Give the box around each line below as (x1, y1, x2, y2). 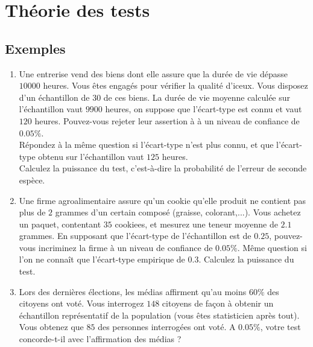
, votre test (260, 320, 301, 333)
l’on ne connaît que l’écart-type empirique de (19, 253, 185, 266)
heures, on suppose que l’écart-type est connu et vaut (105, 103, 302, 115)
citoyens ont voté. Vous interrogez (19, 297, 144, 310)
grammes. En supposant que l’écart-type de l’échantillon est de (19, 229, 251, 242)
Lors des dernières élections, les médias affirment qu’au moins (19, 285, 247, 298)
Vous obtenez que (19, 320, 84, 333)
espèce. (19, 173, 45, 186)
